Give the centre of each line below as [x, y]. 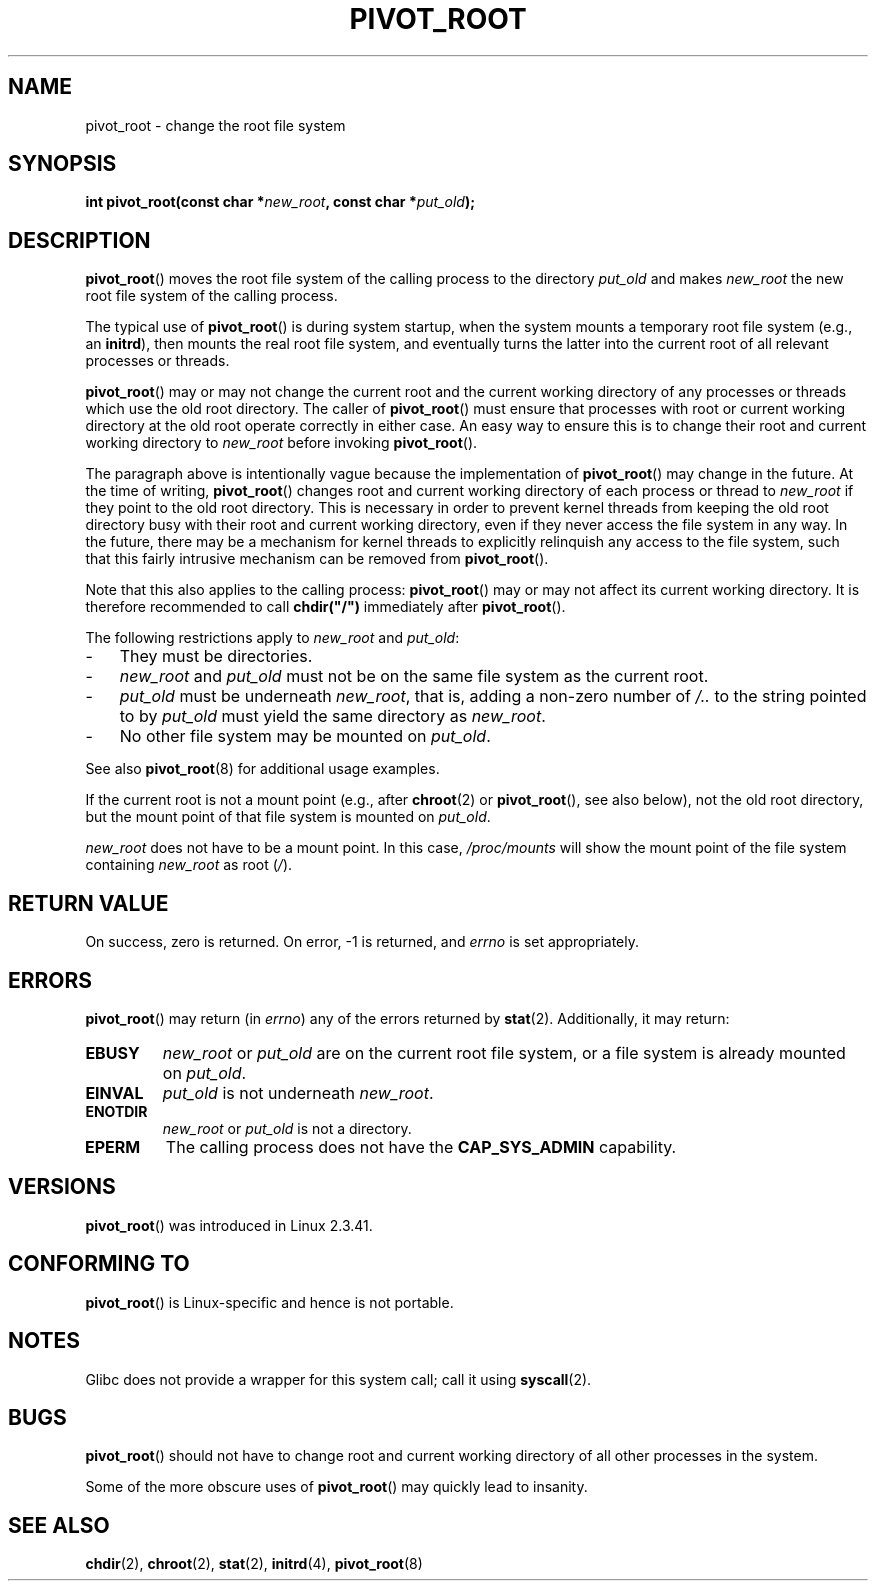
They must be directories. [216, 656]
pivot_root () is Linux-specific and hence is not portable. [269, 1302]
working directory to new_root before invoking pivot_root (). [281, 443]
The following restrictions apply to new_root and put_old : [272, 638]
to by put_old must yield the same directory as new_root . [332, 716]
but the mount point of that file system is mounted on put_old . [288, 817]
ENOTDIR [116, 1111]
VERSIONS [62, 1187]
